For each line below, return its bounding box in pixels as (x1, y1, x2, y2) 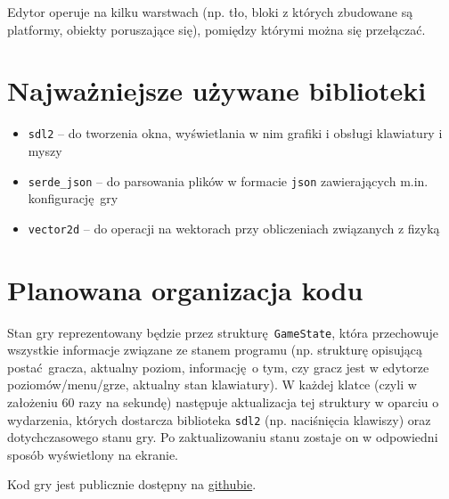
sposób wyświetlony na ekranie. (7, 445, 178, 463)
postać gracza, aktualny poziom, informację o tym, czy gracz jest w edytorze (7, 357, 429, 376)
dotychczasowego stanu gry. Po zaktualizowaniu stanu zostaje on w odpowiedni (7, 428, 438, 446)
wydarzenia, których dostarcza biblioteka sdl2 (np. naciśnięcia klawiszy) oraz (7, 410, 431, 429)
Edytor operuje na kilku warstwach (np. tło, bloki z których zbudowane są (7, 3, 413, 20)
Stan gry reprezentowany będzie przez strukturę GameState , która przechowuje (7, 323, 439, 341)
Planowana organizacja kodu (7, 271, 363, 307)
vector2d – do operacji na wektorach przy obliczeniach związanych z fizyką (28, 218, 440, 237)
